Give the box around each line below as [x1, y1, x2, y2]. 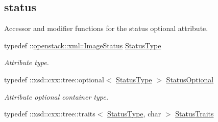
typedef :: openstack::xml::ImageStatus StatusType [4, 40, 161, 50]
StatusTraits [175, 108, 214, 119]
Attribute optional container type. [4, 91, 108, 102]
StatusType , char [107, 108, 161, 119]
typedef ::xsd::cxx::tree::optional [4, 74, 104, 84]
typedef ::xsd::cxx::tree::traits [4, 108, 95, 119]
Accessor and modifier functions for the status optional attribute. [4, 23, 208, 34]
